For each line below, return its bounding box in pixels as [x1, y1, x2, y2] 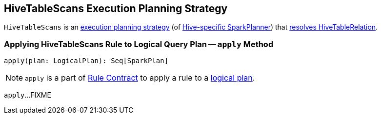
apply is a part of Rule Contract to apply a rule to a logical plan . [25, 73, 255, 83]
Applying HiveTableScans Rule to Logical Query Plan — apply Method [4, 39, 274, 49]
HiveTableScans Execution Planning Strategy [4, 2, 228, 15]
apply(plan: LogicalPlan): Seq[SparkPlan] [4, 57, 169, 65]
